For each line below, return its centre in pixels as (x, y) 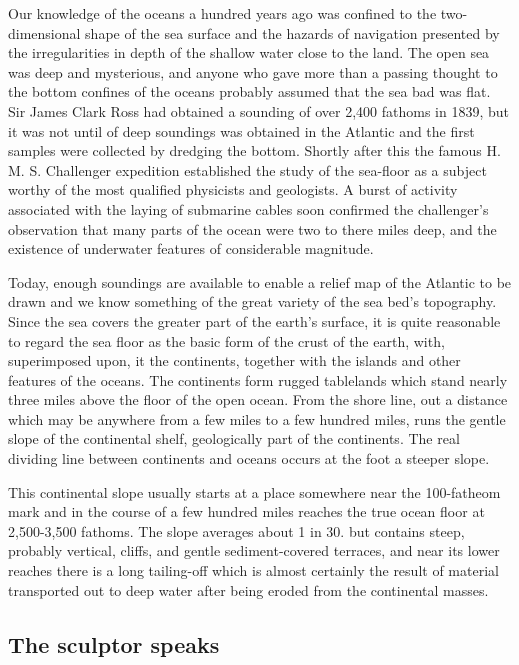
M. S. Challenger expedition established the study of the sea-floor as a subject (247, 169)
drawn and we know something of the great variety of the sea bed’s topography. (252, 301)
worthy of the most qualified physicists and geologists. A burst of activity (233, 189)
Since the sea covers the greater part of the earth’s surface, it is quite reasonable (254, 320)
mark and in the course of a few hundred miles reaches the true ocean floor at (246, 511)
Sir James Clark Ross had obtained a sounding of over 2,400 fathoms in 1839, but (259, 110)
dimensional (44, 32)
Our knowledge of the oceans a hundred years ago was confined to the (222, 13)
